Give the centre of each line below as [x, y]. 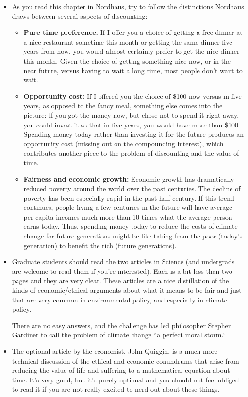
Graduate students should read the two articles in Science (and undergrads [123, 262]
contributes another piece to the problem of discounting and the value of [131, 153]
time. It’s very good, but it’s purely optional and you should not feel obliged [125, 379]
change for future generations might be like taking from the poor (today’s [133, 236]
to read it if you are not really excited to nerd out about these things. [116, 389]
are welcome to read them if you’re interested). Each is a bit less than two [122, 271]
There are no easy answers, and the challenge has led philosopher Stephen [122, 325]
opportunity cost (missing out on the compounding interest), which [124, 143]
